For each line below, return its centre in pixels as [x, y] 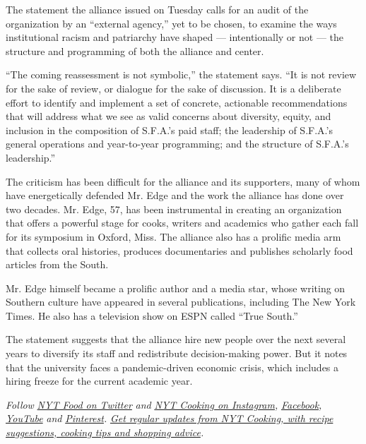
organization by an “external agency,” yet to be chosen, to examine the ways [171, 23]
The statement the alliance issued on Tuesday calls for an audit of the [157, 9]
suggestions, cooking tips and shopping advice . [105, 432]
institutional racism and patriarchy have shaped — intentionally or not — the [175, 37]
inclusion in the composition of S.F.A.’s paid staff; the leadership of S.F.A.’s [169, 130]
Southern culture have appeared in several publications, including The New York [181, 302]
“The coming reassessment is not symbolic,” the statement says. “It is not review [181, 74]
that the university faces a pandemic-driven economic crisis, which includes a [172, 367]
